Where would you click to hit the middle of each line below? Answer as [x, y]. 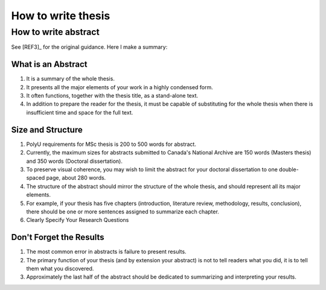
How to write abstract [55, 32]
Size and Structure [47, 130]
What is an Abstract [49, 64]
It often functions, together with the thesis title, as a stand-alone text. [112, 96]
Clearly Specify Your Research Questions [78, 220]
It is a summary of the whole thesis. [70, 79]
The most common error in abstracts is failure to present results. [106, 252]
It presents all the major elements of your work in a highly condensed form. [120, 87]
